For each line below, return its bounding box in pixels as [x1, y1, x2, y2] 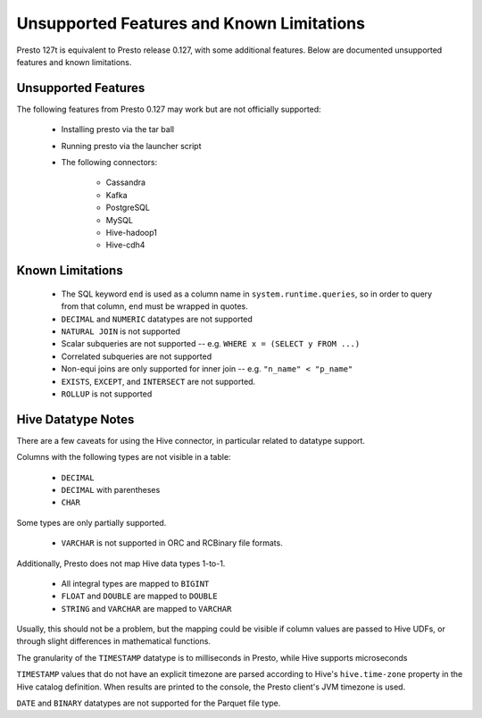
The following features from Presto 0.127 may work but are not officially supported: [16, 104, 321, 114]
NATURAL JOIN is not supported [61, 326, 180, 337]
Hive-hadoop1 [105, 227, 158, 238]
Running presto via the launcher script [61, 140, 202, 151]
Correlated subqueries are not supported [61, 351, 212, 362]
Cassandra [105, 177, 146, 188]
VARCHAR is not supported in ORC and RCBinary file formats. [61, 538, 283, 548]
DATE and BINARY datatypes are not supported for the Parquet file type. [16, 697, 281, 709]
